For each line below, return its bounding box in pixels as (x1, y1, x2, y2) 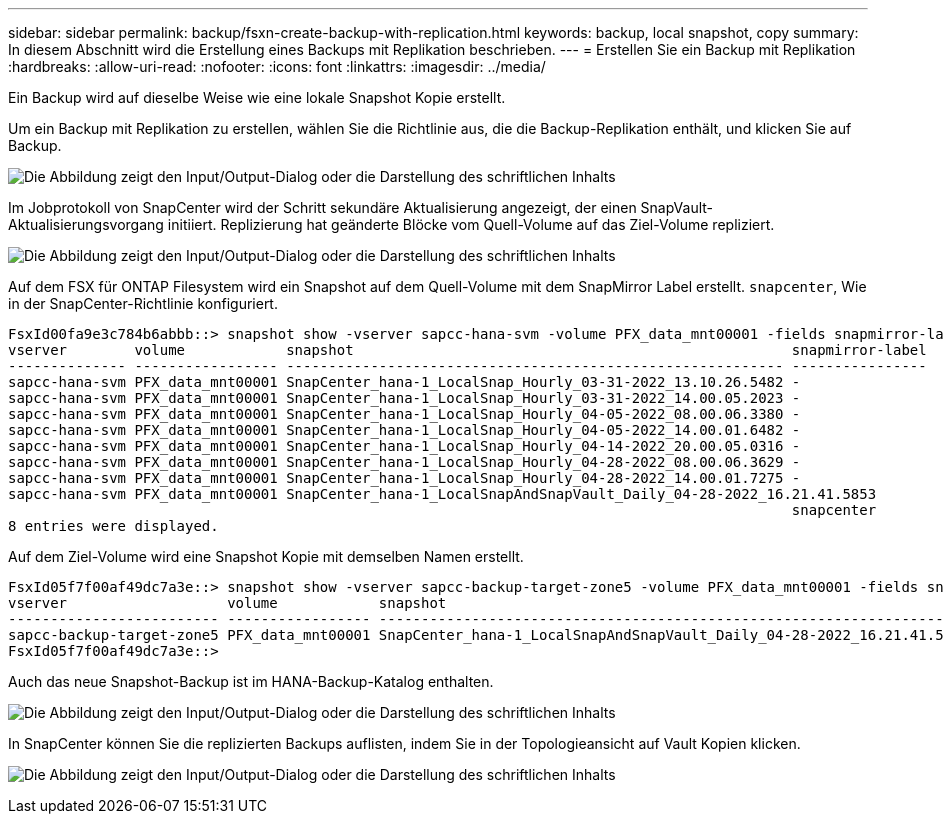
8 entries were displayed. (8, 518, 219, 534)
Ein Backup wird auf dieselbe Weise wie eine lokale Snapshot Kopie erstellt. (8, 89, 506, 106)
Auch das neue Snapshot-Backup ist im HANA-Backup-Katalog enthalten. (8, 673, 494, 690)
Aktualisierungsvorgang (8, 216, 164, 233)
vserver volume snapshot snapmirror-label (8, 342, 927, 358)
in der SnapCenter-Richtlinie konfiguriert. (8, 295, 278, 312)
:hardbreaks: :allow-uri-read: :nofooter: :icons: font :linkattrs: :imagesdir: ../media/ (8, 58, 546, 75)
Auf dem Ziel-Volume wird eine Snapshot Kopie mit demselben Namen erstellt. (8, 548, 524, 565)
